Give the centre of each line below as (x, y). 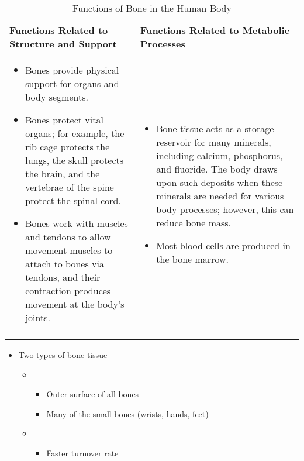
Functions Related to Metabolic (215, 30)
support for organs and (72, 83)
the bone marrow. (192, 259)
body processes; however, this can (225, 209)
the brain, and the (63, 173)
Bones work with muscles (77, 223)
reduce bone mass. (194, 223)
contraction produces (68, 290)
